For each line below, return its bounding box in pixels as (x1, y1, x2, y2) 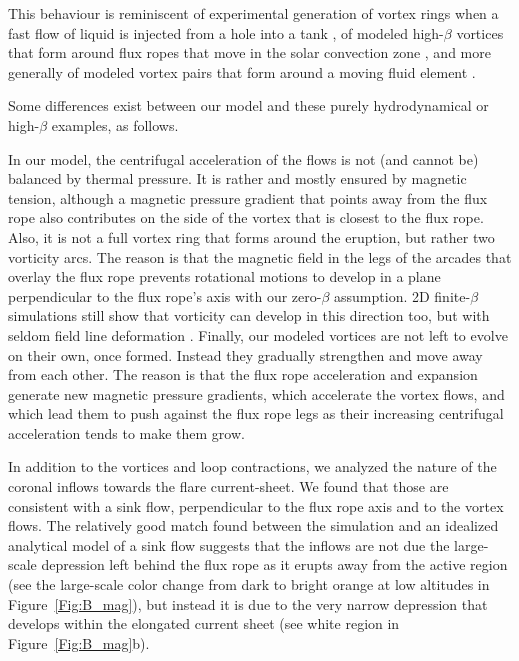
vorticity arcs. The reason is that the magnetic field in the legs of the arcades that (8, 246, 512, 267)
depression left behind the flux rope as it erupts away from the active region (41, 554, 508, 575)
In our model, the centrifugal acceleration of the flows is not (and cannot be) (8, 148, 479, 169)
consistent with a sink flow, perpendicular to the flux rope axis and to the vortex (8, 495, 504, 516)
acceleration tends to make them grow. (8, 422, 245, 443)
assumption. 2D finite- (334, 285, 471, 306)
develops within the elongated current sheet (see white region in (8, 613, 400, 634)
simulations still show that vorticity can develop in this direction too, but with (8, 305, 490, 326)
